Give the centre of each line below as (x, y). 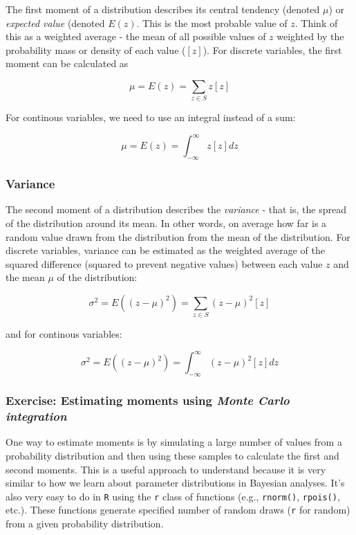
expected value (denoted (55, 22)
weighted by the (310, 36)
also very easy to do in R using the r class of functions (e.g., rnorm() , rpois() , (173, 496)
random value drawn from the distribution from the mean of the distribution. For (178, 236)
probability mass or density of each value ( (96, 49)
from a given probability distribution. (85, 524)
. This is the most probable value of (212, 22)
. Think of (316, 22)
